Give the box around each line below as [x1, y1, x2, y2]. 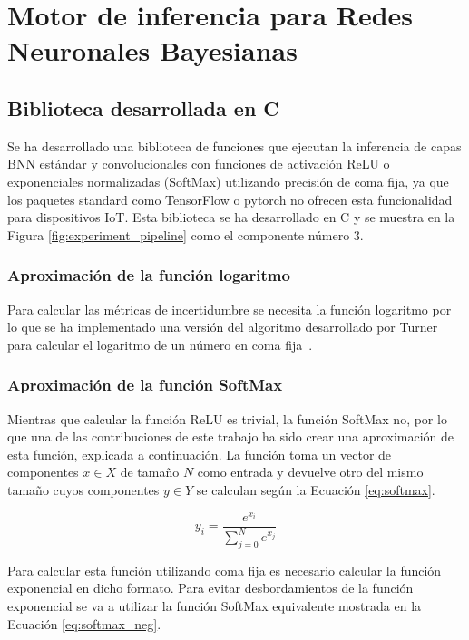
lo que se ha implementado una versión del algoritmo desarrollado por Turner [7, 317, 438, 336]
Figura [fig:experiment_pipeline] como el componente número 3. [7, 225, 364, 244]
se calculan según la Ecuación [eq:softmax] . [196, 480, 435, 499]
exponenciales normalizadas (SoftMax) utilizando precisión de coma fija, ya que [7, 171, 449, 190]
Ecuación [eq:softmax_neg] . [7, 614, 161, 633]
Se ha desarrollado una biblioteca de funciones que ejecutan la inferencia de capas [7, 136, 462, 155]
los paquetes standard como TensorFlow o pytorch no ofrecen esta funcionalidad [7, 189, 453, 208]
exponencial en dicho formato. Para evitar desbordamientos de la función [7, 578, 414, 597]
